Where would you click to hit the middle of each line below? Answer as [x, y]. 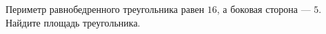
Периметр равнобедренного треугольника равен [105, 9]
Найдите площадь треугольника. [73, 22]
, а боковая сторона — [264, 9]
